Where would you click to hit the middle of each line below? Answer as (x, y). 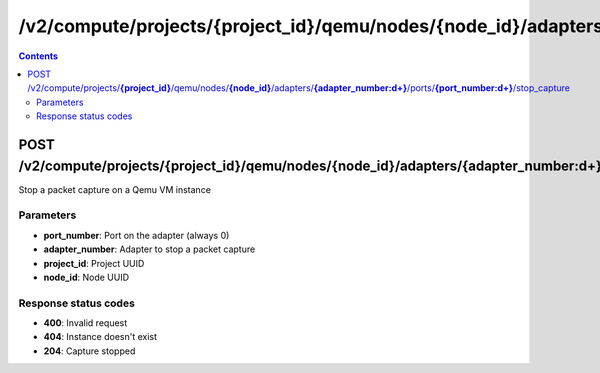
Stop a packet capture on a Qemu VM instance (115, 189)
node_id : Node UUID (86, 277)
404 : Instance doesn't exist (100, 337)
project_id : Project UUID (94, 263)
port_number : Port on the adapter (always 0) (136, 235)
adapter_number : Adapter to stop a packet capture (149, 249)
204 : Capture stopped (89, 351)
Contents (38, 56)
